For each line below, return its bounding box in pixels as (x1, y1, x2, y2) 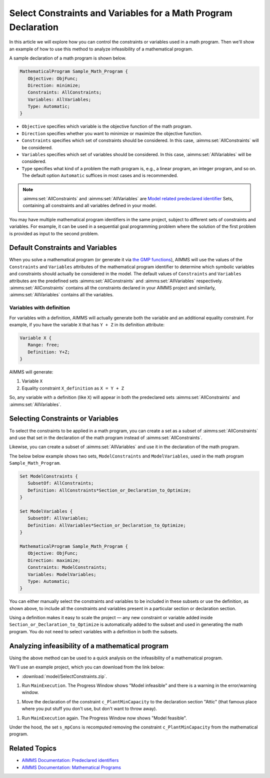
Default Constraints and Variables (9, 243, 117, 252)
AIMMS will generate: (9, 369, 53, 375)
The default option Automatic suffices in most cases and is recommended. (21, 173, 178, 179)
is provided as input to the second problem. (9, 230, 99, 236)
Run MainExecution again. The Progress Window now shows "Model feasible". (21, 715, 187, 721)
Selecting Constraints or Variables (9, 415, 118, 423)
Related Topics (9, 744, 57, 753)
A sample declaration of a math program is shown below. (9, 55, 126, 61)
